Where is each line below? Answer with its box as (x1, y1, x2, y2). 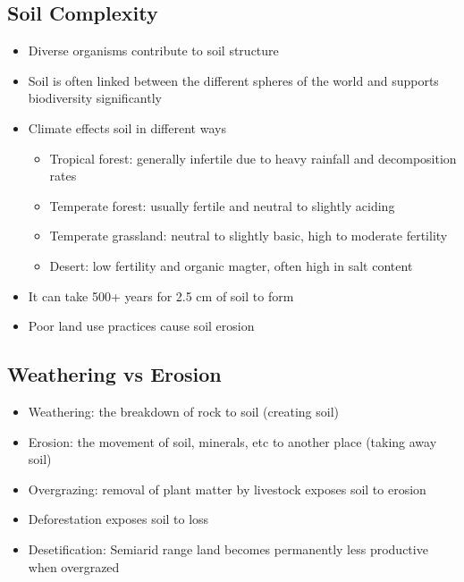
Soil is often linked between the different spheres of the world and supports (28, 71, 439, 89)
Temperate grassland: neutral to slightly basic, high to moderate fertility (49, 226, 448, 245)
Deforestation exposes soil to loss (28, 510, 209, 528)
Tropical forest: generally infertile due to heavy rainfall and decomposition (49, 148, 457, 167)
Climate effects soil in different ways (28, 118, 226, 137)
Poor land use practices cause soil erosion (28, 316, 255, 335)
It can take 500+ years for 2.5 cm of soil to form (28, 286, 294, 305)
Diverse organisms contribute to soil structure (28, 41, 279, 60)
